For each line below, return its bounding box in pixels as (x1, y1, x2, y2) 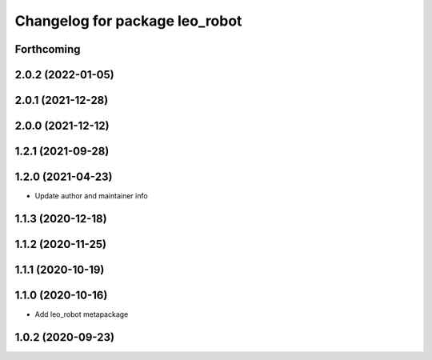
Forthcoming (14, 42, 81, 56)
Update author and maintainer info (34, 191, 148, 201)
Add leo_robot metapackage (34, 310, 129, 319)
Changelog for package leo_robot (14, 12, 242, 30)
